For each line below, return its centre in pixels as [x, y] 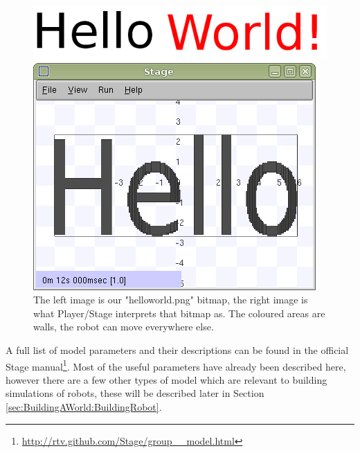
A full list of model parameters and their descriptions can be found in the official [177, 349]
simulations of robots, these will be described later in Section [135, 393]
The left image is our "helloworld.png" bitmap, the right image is [171, 300]
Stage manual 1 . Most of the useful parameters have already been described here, [176, 365]
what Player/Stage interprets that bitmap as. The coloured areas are [179, 313]
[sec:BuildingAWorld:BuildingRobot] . [84, 406]
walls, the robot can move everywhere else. [124, 327]
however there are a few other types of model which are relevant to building [166, 379]
